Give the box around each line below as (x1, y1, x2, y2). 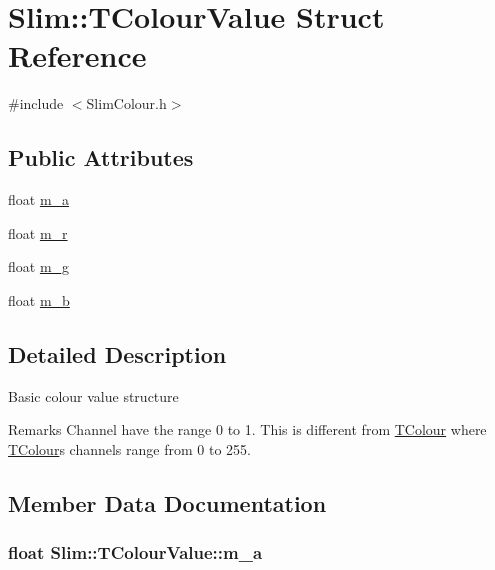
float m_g (8, 256, 70, 277)
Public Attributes (8, 142, 194, 173)
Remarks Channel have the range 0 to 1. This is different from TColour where (8, 419, 487, 440)
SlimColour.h (86, 93, 167, 114)
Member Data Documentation (8, 487, 327, 518)
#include (8, 93, 64, 114)
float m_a (8, 189, 70, 210)
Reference (8, 35, 147, 76)
